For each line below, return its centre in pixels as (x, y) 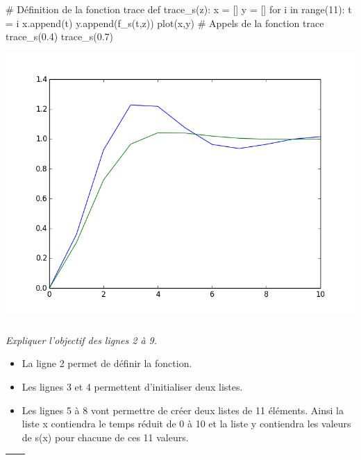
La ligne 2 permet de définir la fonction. (107, 363)
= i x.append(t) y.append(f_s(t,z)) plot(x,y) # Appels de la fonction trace (165, 23)
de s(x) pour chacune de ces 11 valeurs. (105, 437)
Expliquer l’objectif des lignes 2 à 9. (82, 340)
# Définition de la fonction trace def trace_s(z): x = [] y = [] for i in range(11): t (179, 9)
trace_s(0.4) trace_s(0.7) (59, 36)
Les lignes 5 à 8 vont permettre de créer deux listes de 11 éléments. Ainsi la (183, 410)
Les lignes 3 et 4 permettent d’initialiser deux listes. (132, 387)
